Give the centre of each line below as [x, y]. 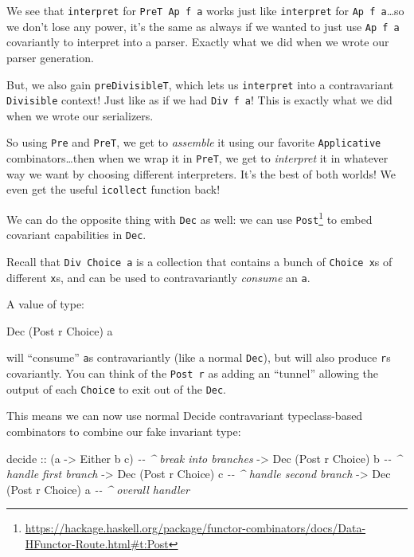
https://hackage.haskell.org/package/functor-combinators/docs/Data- [195, 528]
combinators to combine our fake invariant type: [124, 431]
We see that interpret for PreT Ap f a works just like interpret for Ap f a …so [205, 10]
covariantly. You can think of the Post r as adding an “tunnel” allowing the [193, 373]
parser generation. [50, 57]
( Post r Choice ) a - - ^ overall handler [98, 489]
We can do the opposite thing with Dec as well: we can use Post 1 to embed [189, 218]
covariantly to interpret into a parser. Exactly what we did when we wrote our [198, 42]
